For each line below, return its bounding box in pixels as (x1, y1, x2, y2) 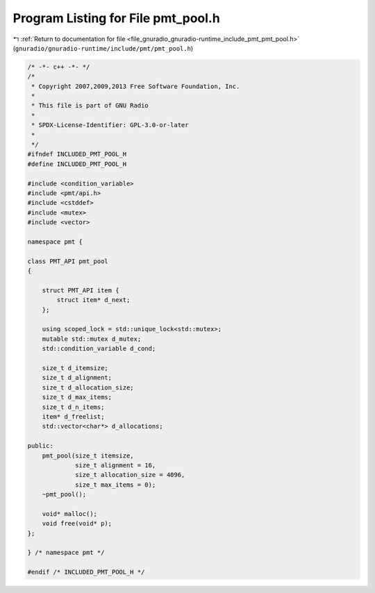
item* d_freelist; (42, 412, 105, 420)
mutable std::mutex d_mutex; (42, 335, 142, 343)
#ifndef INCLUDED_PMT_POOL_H (27, 150, 127, 158)
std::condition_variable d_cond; (42, 344, 156, 353)
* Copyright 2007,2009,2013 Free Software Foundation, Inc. (31, 82, 240, 90)
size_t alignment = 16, (75, 461, 156, 469)
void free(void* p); (42, 519, 112, 528)
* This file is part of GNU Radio (31, 101, 149, 110)
